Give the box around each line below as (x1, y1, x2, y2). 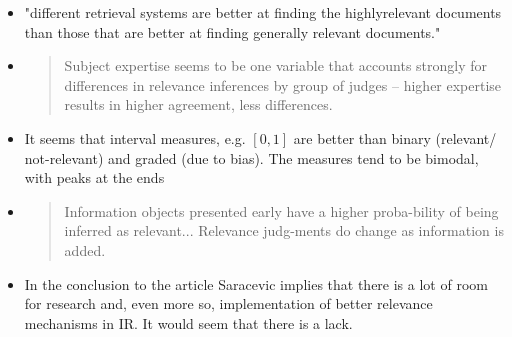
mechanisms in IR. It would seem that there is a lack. (24, 312, 353, 333)
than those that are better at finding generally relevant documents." (24, 21, 441, 42)
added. (64, 239, 106, 260)
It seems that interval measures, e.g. (24, 127, 246, 148)
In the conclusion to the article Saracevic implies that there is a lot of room (24, 273, 488, 294)
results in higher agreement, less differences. (64, 94, 333, 115)
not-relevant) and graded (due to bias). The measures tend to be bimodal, (24, 147, 479, 168)
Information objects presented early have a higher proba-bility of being (64, 200, 499, 221)
